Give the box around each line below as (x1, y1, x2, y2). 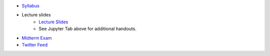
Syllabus (21, 3, 39, 8)
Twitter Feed (21, 42, 48, 48)
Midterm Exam (21, 35, 52, 41)
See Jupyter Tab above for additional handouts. (38, 26, 137, 32)
